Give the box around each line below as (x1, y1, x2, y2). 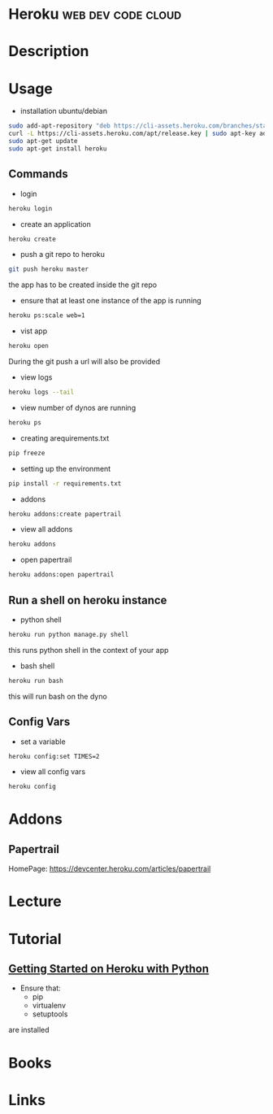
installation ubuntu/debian (19, 107, 108, 116)
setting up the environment (19, 463, 111, 473)
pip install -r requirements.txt (8, 479, 122, 488)
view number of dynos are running (19, 403, 136, 412)
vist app (19, 326, 47, 336)
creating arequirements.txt (19, 433, 110, 443)
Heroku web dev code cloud (8, 5, 182, 24)
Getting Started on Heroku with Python (8, 962, 210, 976)
